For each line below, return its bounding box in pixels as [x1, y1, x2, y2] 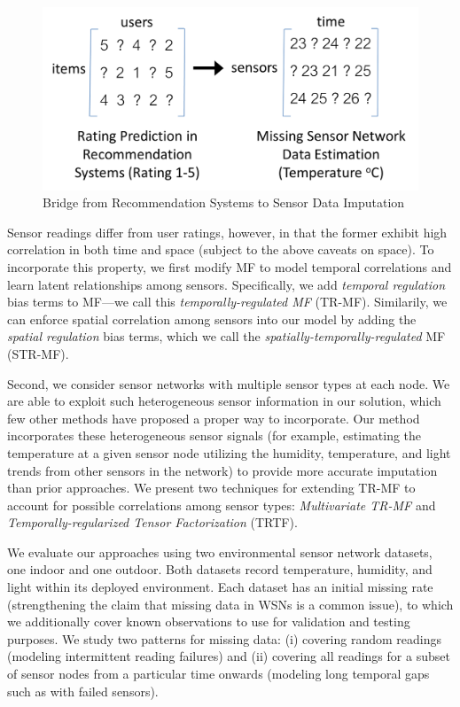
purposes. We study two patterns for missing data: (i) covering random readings [7, 629, 442, 648]
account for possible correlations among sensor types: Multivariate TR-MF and [7, 495, 436, 514]
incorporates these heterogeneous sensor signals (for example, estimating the [7, 426, 422, 445]
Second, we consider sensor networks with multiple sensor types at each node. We [7, 374, 450, 392]
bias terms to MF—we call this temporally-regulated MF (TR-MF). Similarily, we [7, 292, 448, 311]
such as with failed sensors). [7, 681, 159, 700]
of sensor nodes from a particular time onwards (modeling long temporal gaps [7, 664, 430, 683]
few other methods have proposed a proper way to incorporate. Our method [7, 408, 420, 427]
